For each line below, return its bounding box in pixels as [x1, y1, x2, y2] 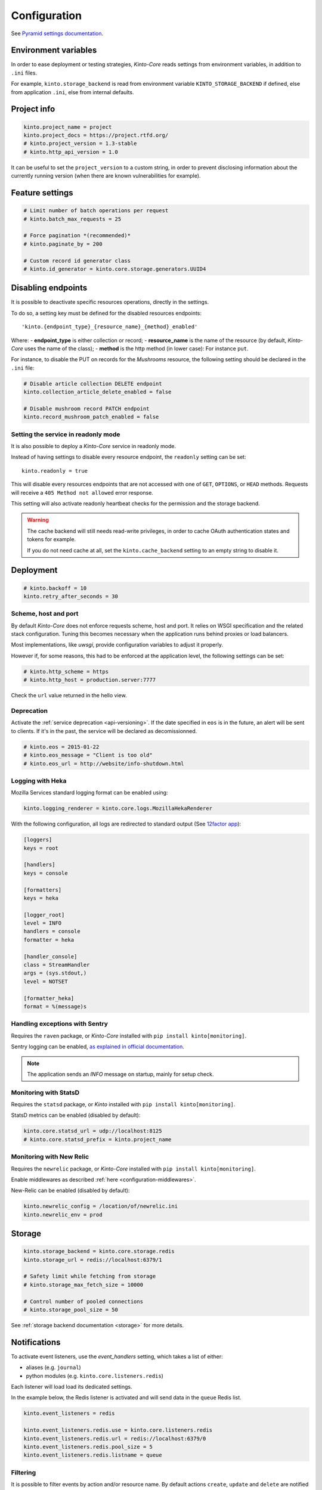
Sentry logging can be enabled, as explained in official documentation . [11, 1043, 185, 1050]
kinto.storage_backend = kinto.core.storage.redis [23, 1248, 175, 1255]
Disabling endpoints [11, 283, 88, 293]
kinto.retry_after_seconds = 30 [23, 593, 119, 600]
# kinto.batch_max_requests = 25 [23, 215, 122, 222]
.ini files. [11, 69, 38, 76]
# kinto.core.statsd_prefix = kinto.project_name [23, 1136, 172, 1143]
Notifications [11, 1337, 61, 1347]
